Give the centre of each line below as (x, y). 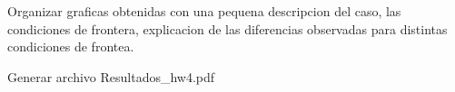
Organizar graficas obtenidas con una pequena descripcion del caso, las (204, 11)
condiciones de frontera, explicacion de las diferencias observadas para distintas (227, 28)
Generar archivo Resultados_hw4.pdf (111, 76)
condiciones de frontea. (71, 46)
